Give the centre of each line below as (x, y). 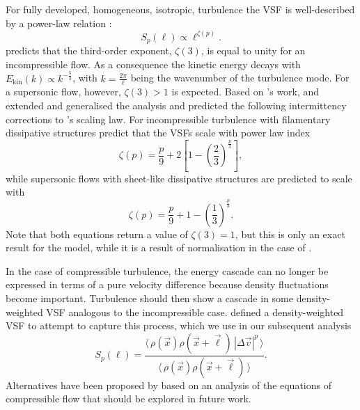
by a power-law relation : (59, 23)
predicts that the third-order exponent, (89, 50)
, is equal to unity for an (253, 50)
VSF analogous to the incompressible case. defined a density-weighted (195, 312)
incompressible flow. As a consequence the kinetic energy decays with (153, 64)
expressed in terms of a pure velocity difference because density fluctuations (167, 284)
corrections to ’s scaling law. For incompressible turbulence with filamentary (168, 119)
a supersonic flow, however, (63, 92)
